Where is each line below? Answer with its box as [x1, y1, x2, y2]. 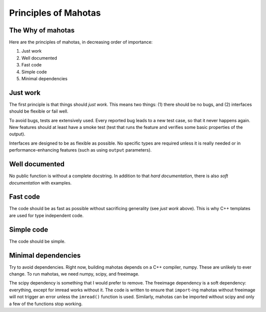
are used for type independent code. [9, 212, 84, 218]
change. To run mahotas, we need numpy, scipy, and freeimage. [9, 271, 140, 277]
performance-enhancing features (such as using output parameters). [9, 147, 152, 153]
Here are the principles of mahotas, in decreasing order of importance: [9, 39, 153, 45]
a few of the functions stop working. [9, 301, 83, 307]
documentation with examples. [9, 180, 72, 186]
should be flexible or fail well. [9, 108, 68, 114]
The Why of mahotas [9, 26, 75, 34]
